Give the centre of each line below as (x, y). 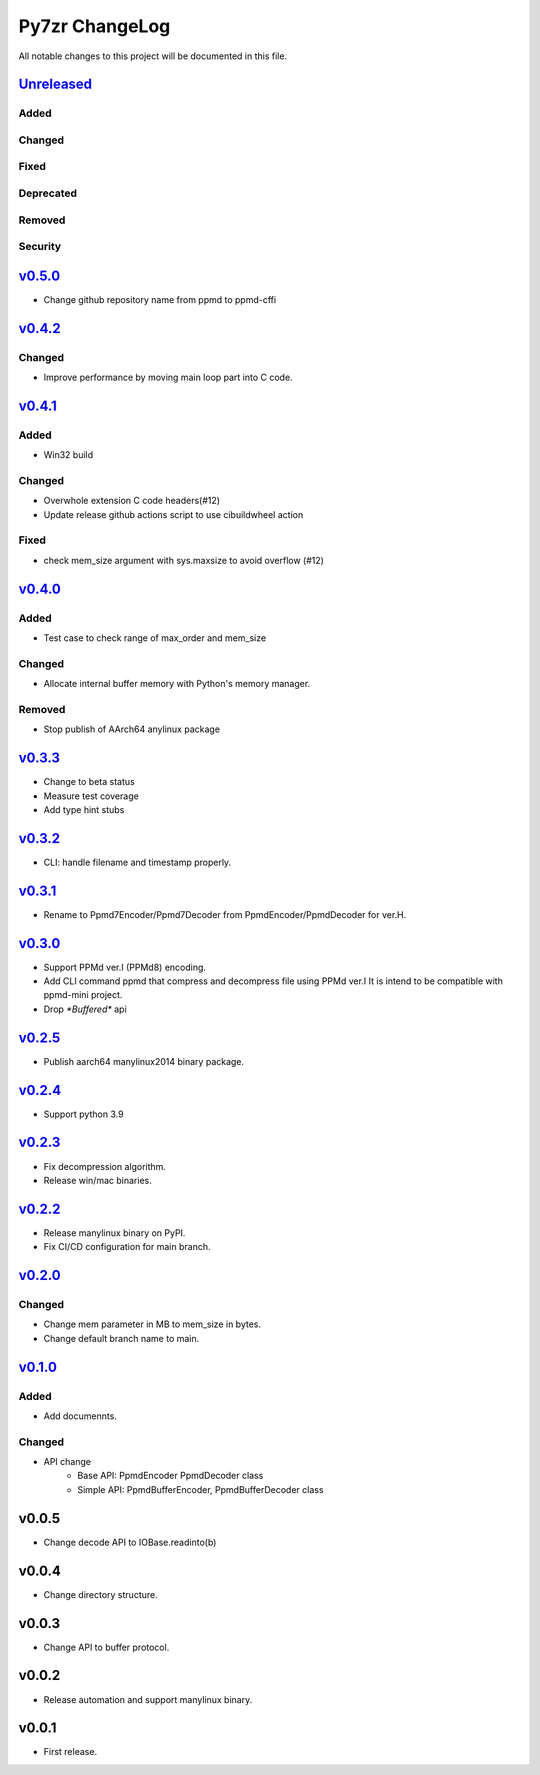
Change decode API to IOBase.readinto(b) (130, 1542)
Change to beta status (89, 782)
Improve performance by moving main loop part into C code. (168, 377)
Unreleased (55, 84)
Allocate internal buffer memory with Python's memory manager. (177, 684)
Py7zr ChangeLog (94, 26)
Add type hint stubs (84, 809)
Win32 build (68, 455)
